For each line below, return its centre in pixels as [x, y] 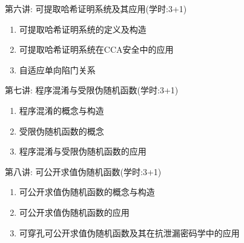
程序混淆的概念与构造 [61, 110]
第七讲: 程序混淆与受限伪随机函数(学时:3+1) [92, 90]
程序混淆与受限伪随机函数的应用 [83, 151]
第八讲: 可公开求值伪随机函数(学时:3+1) [83, 171]
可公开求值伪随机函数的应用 [74, 212]
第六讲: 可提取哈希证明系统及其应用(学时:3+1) [96, 8]
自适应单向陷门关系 [57, 69]
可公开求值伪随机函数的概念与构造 [87, 192]
